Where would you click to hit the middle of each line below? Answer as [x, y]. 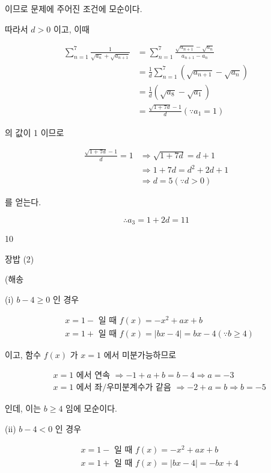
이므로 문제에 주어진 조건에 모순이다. [74, 8]
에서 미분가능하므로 [140, 354]
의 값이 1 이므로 [35, 132]
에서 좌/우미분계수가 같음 [123, 388]
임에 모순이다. [91, 408]
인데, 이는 [23, 408]
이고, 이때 [71, 29]
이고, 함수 [23, 354]
